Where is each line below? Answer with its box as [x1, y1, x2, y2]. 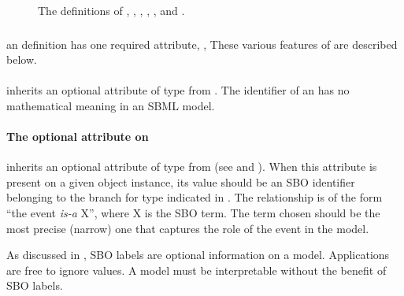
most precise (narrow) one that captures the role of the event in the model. [6, 220, 369, 236]
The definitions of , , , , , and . [38, 2, 185, 18]
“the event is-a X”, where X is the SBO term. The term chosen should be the [6, 205, 380, 221]
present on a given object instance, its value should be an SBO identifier [6, 173, 355, 190]
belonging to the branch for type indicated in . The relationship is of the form [6, 189, 383, 205]
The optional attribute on [6, 128, 149, 145]
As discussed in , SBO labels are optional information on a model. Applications [6, 246, 390, 263]
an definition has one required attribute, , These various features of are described [6, 35, 398, 52]
